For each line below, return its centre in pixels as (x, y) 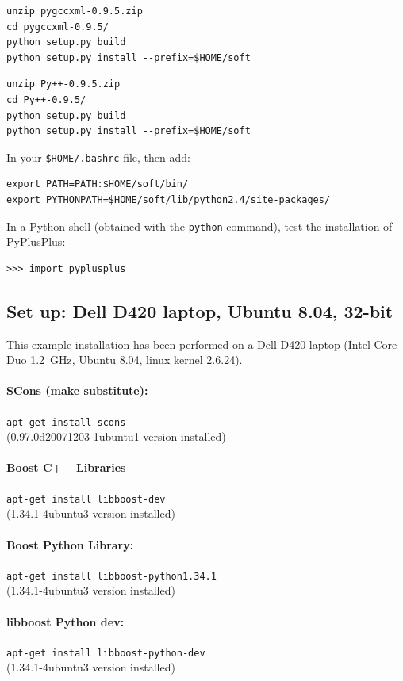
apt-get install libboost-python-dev (106, 653)
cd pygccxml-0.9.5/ (58, 27)
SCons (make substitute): (77, 390)
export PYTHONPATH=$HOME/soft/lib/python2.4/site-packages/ (169, 200)
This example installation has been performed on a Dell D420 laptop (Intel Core (202, 344)
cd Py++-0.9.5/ (46, 99)
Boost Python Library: (70, 544)
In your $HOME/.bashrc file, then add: (98, 157)
